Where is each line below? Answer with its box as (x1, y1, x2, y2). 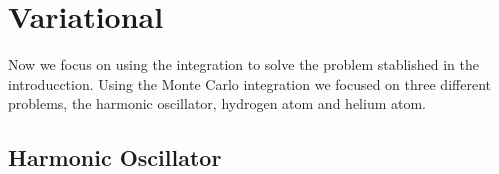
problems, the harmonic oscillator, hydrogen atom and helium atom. (8, 93, 426, 114)
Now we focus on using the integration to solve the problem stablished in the (8, 54, 480, 75)
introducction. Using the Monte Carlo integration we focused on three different (8, 73, 491, 94)
